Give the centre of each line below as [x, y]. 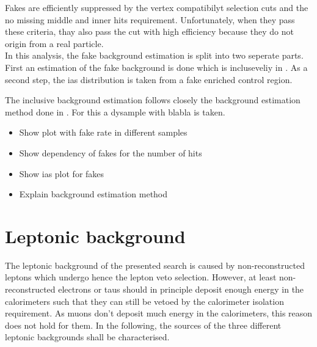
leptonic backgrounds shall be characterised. [87, 337]
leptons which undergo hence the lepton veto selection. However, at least [141, 277]
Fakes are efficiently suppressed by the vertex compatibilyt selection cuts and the [157, 7]
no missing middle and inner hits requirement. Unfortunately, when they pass [150, 19]
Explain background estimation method [93, 194]
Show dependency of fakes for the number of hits [111, 152]
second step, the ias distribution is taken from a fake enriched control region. [149, 79]
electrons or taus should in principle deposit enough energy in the [181, 289]
